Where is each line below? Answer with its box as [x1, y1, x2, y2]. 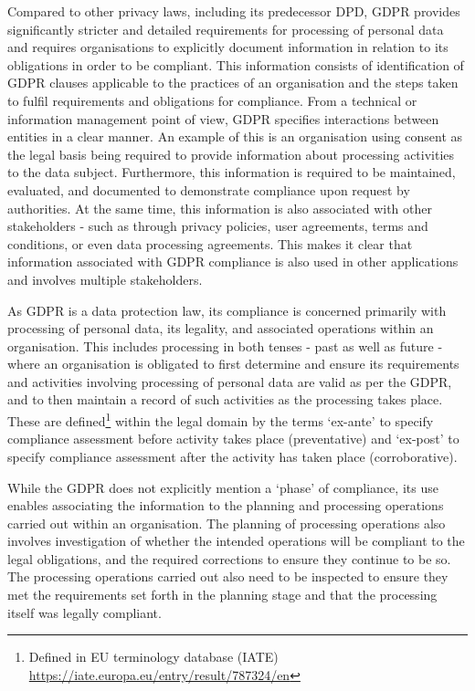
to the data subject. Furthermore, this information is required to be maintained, [7, 162, 456, 182]
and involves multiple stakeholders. [7, 269, 203, 288]
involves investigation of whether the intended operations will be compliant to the [7, 531, 465, 550]
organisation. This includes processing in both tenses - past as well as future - [7, 336, 443, 355]
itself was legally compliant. [7, 602, 162, 622]
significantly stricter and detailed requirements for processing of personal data [7, 19, 444, 38]
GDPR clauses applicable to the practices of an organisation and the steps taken [7, 73, 459, 92]
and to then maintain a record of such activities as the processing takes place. [7, 390, 443, 409]
